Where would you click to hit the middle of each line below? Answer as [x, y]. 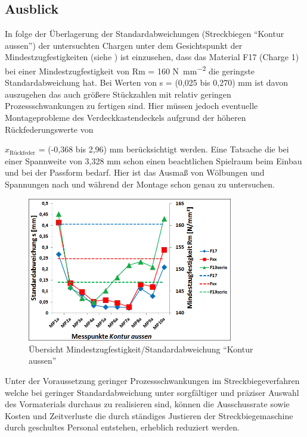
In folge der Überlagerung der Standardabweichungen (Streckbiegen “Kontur [145, 34]
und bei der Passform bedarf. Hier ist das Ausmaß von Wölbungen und [135, 172]
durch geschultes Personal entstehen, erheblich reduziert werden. [122, 427]
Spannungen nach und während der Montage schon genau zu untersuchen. [140, 184]
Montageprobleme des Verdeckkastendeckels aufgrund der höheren [125, 118]
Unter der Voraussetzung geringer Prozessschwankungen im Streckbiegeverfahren [152, 380]
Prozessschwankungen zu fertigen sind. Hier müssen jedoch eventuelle [131, 106]
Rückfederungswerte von [49, 129]
